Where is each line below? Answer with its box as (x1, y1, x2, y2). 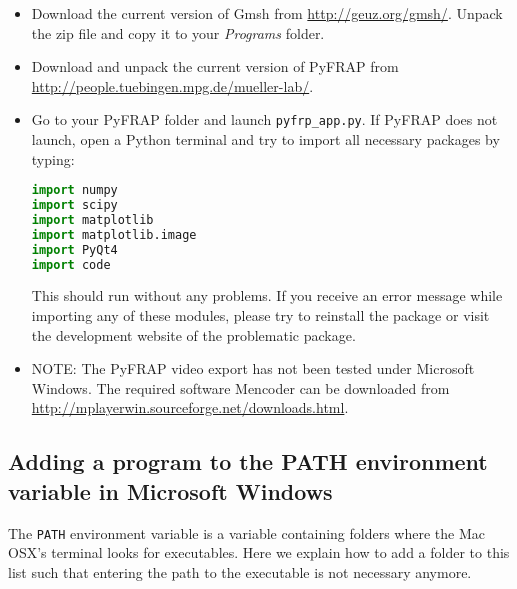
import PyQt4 (31, 242, 118, 257)
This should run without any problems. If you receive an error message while (31, 285, 503, 306)
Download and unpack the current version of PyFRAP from (31, 56, 399, 77)
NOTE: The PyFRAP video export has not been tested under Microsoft (31, 358, 475, 379)
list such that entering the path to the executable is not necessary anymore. (8, 561, 472, 582)
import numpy (31, 183, 118, 198)
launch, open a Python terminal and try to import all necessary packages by (31, 129, 500, 150)
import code (31, 257, 111, 272)
